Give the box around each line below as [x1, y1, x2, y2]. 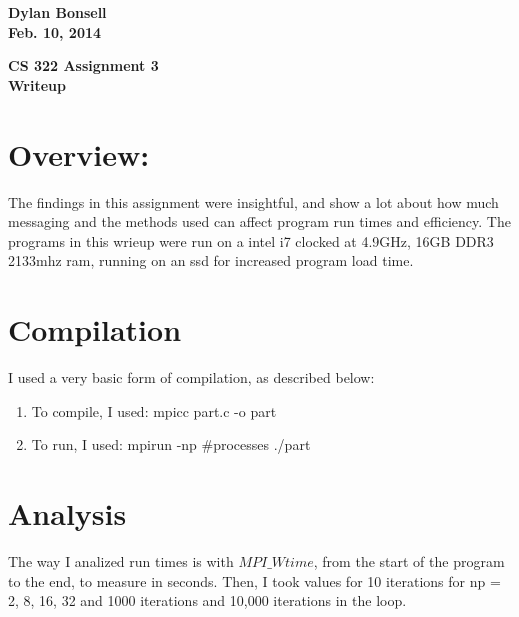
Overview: [8, 133, 150, 174]
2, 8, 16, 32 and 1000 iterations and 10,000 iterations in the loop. [8, 590, 407, 611]
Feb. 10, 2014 [8, 21, 102, 42]
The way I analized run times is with [8, 550, 234, 571]
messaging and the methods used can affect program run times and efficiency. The [8, 211, 511, 232]
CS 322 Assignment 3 [8, 55, 159, 76]
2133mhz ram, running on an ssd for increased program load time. [8, 250, 414, 271]
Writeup [8, 74, 66, 95]
